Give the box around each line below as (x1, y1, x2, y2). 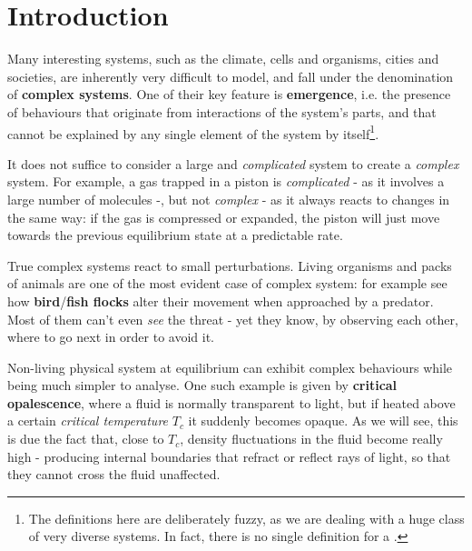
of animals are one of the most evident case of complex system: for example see (7, 274, 447, 293)
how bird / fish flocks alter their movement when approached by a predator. (7, 291, 434, 310)
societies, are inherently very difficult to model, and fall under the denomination (7, 66, 454, 85)
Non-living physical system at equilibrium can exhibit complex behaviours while (7, 357, 453, 376)
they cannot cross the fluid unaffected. (7, 465, 221, 484)
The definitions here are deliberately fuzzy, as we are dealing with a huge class (28, 508, 465, 527)
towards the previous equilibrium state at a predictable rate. (7, 225, 343, 245)
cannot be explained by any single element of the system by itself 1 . (7, 121, 379, 143)
